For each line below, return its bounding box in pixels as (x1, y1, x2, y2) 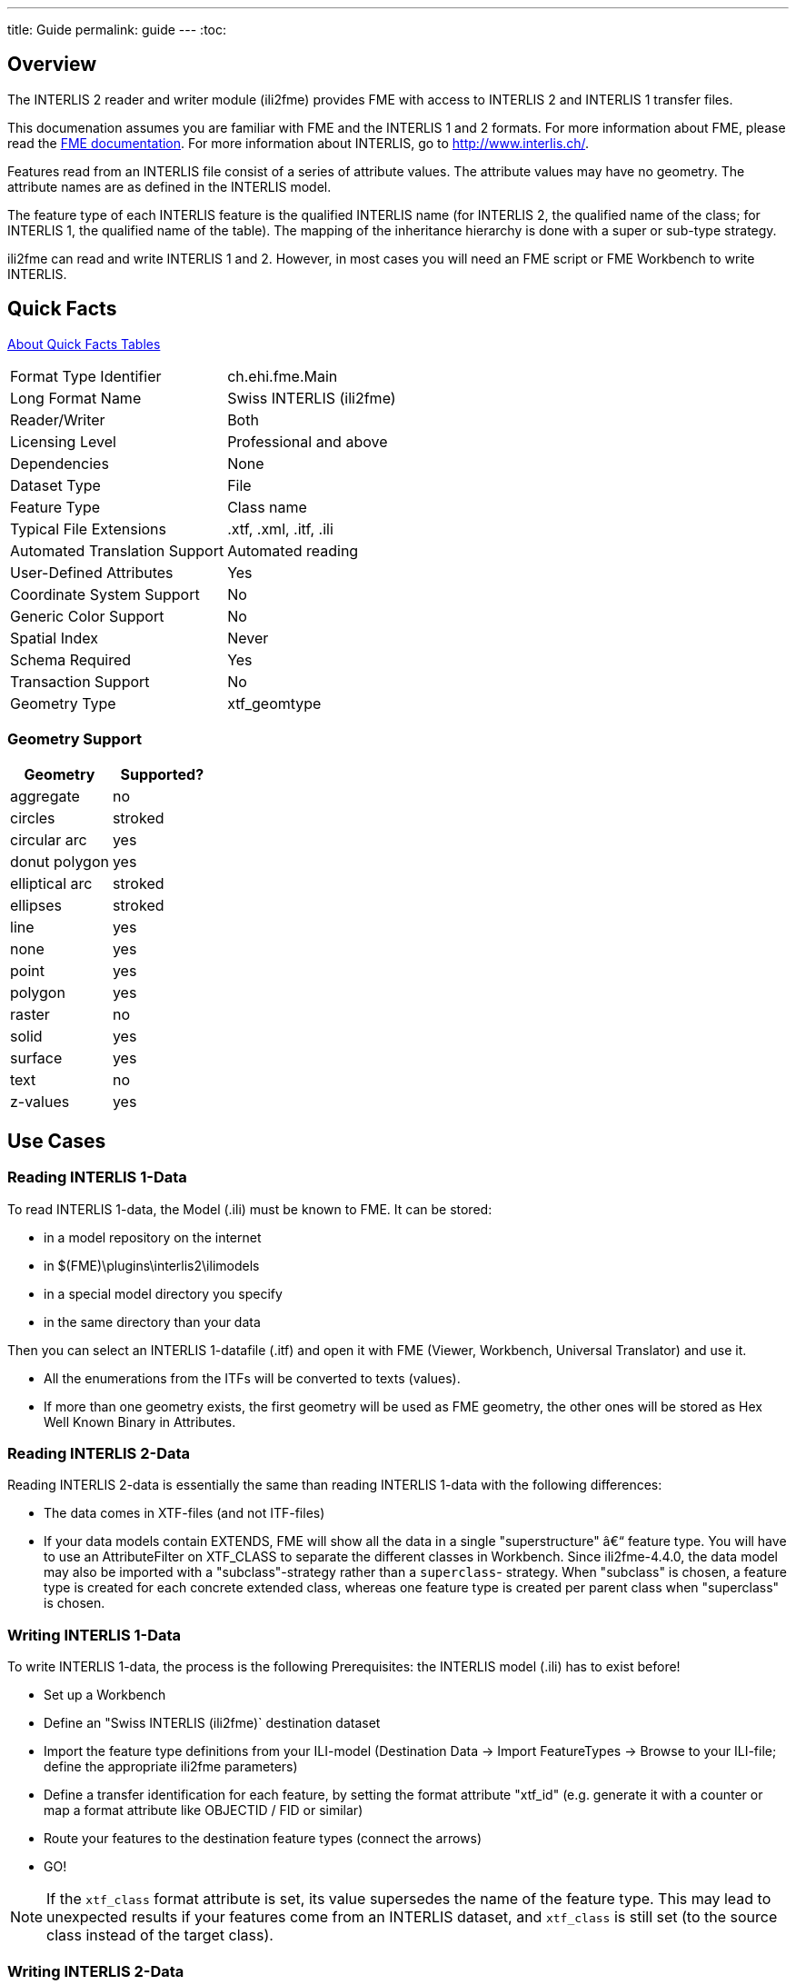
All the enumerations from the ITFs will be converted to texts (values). (44, 1370, 461, 1386)
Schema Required (10, 650, 132, 669)
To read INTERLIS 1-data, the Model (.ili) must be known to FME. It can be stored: (7, 1201, 493, 1217)
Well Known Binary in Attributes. (44, 1413, 236, 1430)
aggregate (10, 787, 80, 806)
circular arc (10, 831, 87, 850)
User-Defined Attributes (10, 563, 174, 582)
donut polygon (10, 853, 109, 872)
